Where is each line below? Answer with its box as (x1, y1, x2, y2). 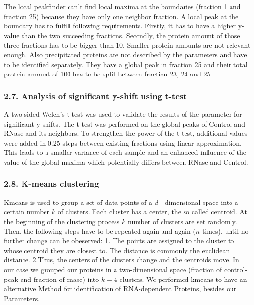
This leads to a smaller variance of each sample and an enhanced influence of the (4, 147, 247, 157)
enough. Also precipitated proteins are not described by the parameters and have (4, 49, 247, 59)
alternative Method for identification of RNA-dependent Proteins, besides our (4, 283, 237, 294)
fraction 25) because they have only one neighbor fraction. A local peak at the (4, 11, 239, 21)
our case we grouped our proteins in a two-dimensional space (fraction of (4, 264, 222, 274)
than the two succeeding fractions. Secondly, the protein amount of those (22, 30, 240, 40)
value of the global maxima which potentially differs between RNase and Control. (4, 156, 248, 167)
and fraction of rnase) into (20, 274, 99, 284)
